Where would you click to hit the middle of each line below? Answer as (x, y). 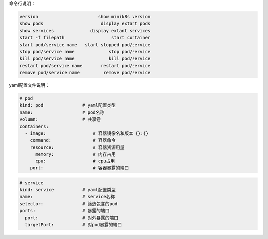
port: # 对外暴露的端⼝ (72, 218)
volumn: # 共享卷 (60, 119)
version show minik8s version (85, 17)
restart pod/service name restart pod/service (85, 65)
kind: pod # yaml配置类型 (68, 105)
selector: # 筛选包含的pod (68, 203)
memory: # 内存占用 (76, 154)
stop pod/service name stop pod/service (85, 51)
